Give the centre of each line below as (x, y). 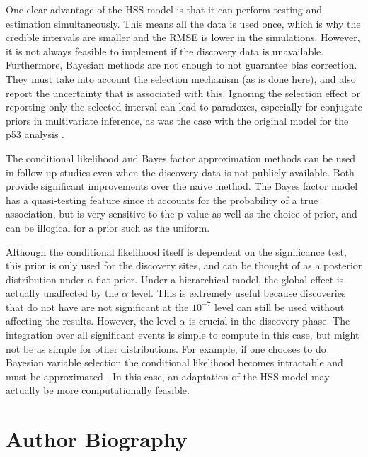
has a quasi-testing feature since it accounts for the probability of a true (162, 199)
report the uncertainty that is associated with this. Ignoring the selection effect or (183, 92)
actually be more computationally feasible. (98, 390)
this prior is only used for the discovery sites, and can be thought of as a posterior (184, 265)
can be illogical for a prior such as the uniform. (108, 227)
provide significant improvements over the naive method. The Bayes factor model (182, 186)
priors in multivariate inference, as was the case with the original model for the (177, 120)
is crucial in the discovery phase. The (269, 321)
